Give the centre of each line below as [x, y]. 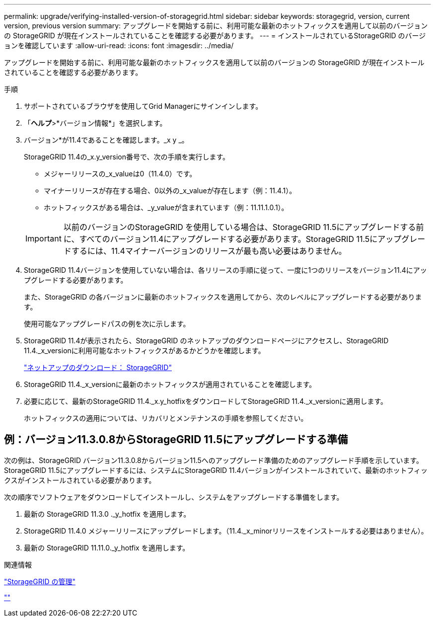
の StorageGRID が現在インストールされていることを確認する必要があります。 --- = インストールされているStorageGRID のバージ [215, 36]
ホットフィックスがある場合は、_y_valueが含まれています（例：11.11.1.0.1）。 [166, 207]
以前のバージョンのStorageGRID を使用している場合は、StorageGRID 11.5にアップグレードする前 [244, 227]
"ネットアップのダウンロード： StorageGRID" [98, 367]
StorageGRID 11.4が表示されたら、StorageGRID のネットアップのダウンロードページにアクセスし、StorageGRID [206, 341]
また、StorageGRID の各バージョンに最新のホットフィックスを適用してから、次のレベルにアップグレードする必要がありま [223, 297]
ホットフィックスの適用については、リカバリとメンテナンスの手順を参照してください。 [166, 418]
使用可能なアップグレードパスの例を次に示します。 [107, 324]
